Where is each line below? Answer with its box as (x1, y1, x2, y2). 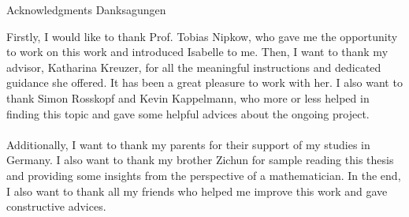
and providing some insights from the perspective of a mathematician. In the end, (6, 166, 401, 183)
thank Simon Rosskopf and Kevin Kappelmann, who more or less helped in (6, 89, 370, 106)
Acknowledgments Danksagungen (6, 2, 166, 17)
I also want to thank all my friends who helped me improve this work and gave (6, 182, 388, 199)
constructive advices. (6, 198, 106, 215)
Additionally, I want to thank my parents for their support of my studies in (6, 136, 370, 152)
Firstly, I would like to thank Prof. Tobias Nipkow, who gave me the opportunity (6, 28, 398, 44)
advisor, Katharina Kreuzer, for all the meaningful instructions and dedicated (6, 58, 381, 75)
